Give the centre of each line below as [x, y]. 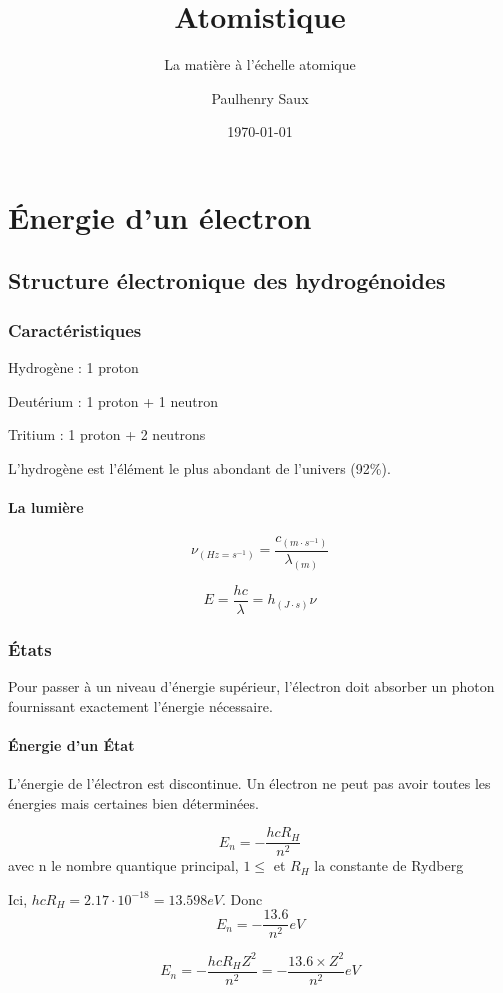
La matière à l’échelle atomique [260, 64]
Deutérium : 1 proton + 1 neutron [113, 400]
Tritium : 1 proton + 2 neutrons [107, 434]
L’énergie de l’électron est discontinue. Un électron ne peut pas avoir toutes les [249, 782]
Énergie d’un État [71, 744]
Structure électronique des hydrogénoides [227, 280]
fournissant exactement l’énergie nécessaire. [140, 705]
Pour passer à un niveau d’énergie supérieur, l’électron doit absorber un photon [251, 685]
